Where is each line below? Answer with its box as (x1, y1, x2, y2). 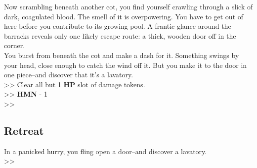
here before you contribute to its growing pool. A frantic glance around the (4, 21, 231, 31)
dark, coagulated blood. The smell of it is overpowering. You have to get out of (4, 11, 244, 21)
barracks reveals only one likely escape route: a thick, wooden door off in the (4, 30, 236, 41)
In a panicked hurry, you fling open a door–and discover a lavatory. (4, 146, 207, 156)
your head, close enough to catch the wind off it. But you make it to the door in (4, 59, 247, 70)
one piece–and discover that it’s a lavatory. (4, 69, 133, 80)
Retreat (4, 122, 44, 138)
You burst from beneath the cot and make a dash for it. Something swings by (4, 50, 239, 60)
